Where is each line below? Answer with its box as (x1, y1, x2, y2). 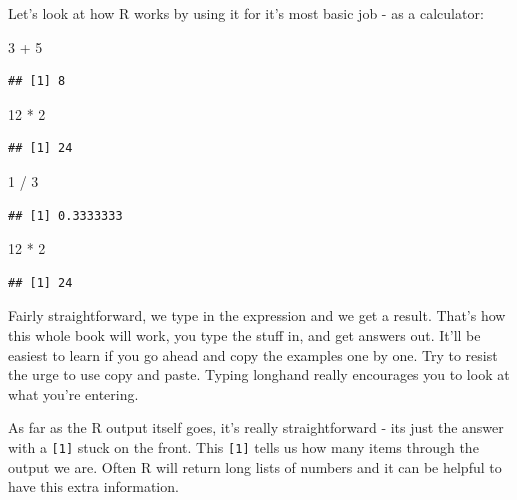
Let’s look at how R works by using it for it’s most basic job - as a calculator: (8, 3, 484, 23)
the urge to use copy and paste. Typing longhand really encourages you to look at (8, 364, 510, 385)
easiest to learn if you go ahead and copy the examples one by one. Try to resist (8, 344, 498, 365)
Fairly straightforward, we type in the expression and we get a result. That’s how (8, 305, 506, 326)
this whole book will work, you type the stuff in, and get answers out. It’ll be (8, 324, 481, 345)
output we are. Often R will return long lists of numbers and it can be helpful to (8, 456, 502, 477)
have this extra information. (8, 476, 179, 497)
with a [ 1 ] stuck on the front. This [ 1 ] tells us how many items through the (8, 436, 479, 457)
